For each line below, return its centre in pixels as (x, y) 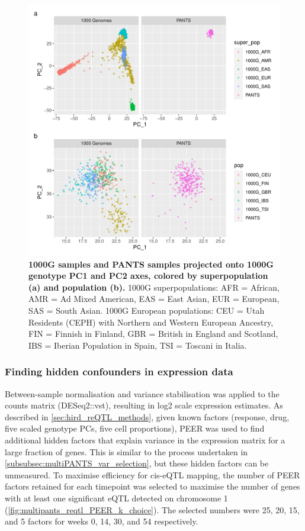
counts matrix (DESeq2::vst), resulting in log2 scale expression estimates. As (144, 405)
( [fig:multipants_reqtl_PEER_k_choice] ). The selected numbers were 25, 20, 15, (152, 509)
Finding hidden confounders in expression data (119, 371)
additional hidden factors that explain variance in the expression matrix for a (145, 440)
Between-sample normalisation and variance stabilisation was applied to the (142, 393)
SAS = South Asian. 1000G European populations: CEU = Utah (147, 310)
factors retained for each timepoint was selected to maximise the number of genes (152, 486)
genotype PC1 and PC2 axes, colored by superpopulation (148, 276)
